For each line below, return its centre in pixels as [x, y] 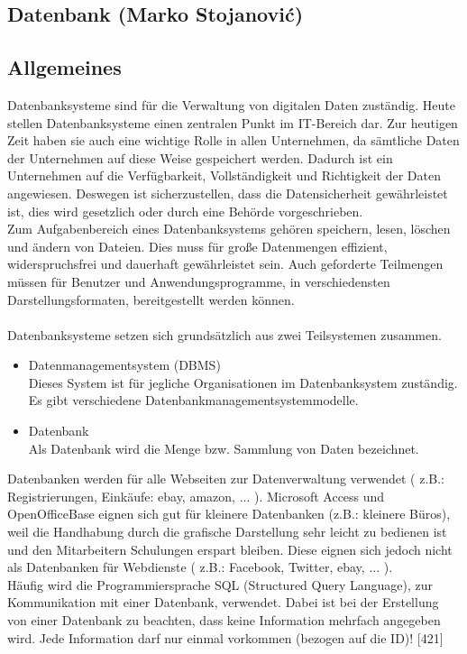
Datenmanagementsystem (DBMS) [124, 365]
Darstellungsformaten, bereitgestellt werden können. [151, 299]
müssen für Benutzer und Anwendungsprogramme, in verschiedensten [199, 281]
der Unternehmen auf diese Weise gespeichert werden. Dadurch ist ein [200, 157]
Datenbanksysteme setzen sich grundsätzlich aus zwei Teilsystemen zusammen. [224, 334]
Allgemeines [64, 67]
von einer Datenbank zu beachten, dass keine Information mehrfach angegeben [224, 620]
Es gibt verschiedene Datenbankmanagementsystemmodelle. [193, 400]
